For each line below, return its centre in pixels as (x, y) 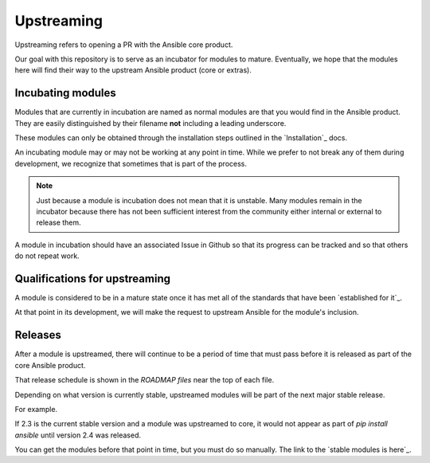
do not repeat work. (47, 256)
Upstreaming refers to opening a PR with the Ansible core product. (124, 45)
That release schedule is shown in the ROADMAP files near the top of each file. (145, 380)
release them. (59, 222)
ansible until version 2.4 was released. (78, 435)
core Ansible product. (50, 365)
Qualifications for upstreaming (93, 279)
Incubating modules (66, 93)
